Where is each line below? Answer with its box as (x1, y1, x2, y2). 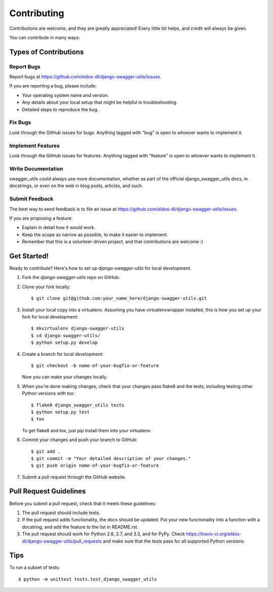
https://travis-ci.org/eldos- (186, 531, 242, 537)
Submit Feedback (9, 195, 54, 202)
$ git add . (31, 448, 61, 454)
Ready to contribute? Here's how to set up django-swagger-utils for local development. (9, 265, 192, 271)
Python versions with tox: (22, 390, 75, 396)
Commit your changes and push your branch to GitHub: (22, 437, 138, 443)
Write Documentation (9, 165, 63, 172)
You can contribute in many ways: (9, 34, 80, 40)
